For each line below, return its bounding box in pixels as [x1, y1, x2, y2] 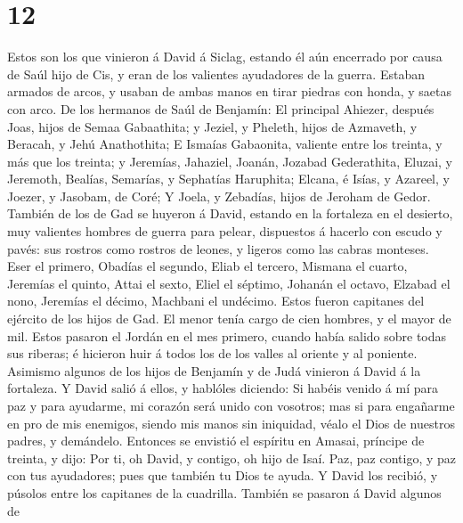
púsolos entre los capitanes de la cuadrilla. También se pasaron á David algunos [7, 483, 442, 502]
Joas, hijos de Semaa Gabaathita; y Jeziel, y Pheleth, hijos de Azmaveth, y [7, 117, 418, 135]
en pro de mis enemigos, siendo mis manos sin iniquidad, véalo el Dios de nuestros [7, 413, 455, 432]
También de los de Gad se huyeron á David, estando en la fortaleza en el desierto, [7, 204, 453, 223]
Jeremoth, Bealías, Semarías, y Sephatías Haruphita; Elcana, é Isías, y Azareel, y [7, 169, 450, 188]
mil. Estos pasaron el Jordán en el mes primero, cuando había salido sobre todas [7, 326, 447, 345]
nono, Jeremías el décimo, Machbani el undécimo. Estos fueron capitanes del [7, 291, 425, 310]
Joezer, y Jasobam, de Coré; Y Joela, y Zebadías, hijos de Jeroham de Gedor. [7, 186, 431, 205]
